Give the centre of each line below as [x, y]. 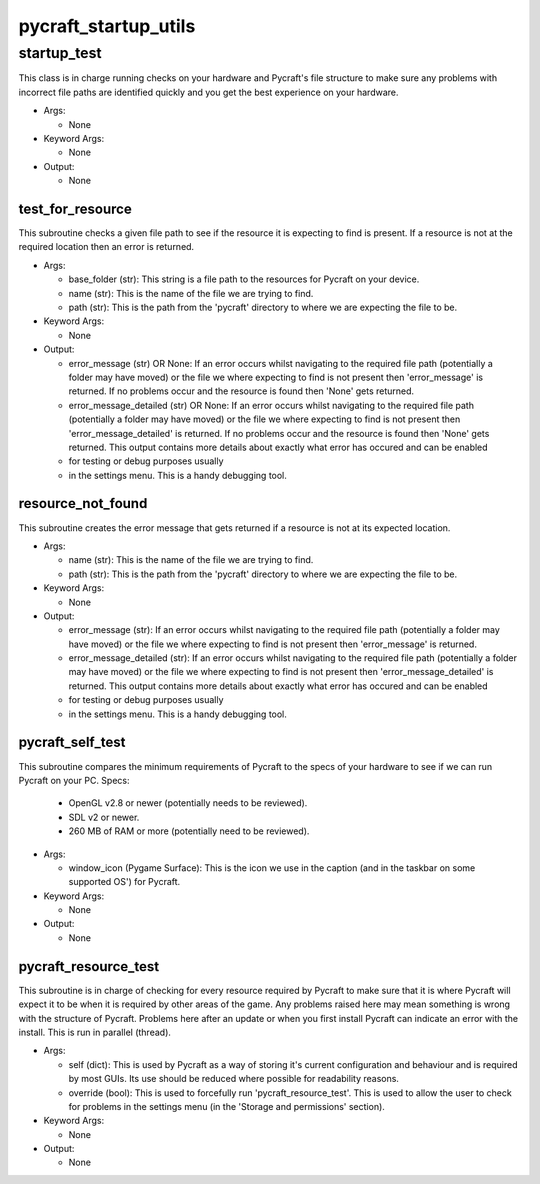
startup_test [60, 53]
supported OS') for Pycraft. [124, 882]
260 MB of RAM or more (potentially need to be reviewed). [189, 831]
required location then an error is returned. [106, 247]
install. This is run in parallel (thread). [95, 1032]
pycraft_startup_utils [107, 26]
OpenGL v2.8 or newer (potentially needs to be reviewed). [188, 803]
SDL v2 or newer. [104, 817]
